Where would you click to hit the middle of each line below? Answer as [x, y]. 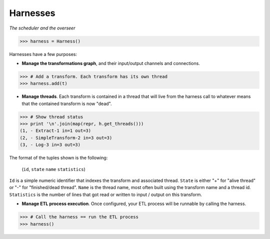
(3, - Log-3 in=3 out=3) [50, 145]
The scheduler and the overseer [42, 28]
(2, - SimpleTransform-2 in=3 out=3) [66, 138]
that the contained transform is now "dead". [67, 103]
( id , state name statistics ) [54, 169]
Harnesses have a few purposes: [43, 54]
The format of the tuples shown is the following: [58, 158]
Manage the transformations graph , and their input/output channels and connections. [111, 63]
